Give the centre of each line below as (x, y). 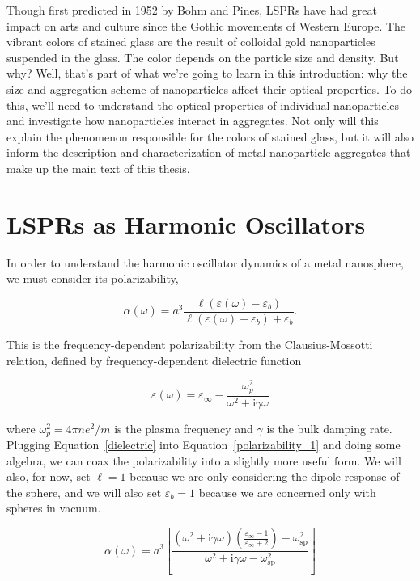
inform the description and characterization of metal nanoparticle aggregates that (209, 152)
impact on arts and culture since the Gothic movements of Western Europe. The (206, 25)
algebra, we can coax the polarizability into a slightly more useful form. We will (204, 460)
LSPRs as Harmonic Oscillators (186, 223)
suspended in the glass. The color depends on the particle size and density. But (203, 57)
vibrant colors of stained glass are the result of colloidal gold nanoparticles (191, 42)
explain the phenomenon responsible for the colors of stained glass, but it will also (210, 136)
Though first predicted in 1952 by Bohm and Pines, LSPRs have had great (192, 10)
